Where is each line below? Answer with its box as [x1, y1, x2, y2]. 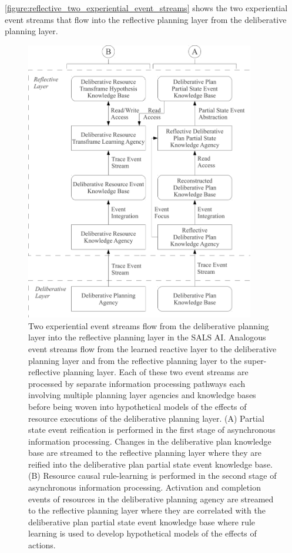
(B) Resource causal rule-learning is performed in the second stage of [28, 469, 277, 482]
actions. [28, 539, 56, 551]
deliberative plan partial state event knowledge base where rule [28, 515, 256, 528]
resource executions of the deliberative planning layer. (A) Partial [28, 412, 264, 424]
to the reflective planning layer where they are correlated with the [28, 504, 266, 516]
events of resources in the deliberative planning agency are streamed [28, 492, 274, 505]
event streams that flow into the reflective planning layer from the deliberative [5, 13, 287, 25]
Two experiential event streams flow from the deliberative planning [28, 319, 269, 332]
